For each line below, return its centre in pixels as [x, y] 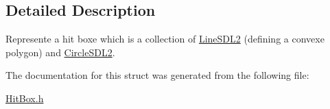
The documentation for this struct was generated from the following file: [157, 75]
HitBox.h [25, 98]
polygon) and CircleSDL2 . [60, 52]
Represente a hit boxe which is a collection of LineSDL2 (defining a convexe [165, 39]
